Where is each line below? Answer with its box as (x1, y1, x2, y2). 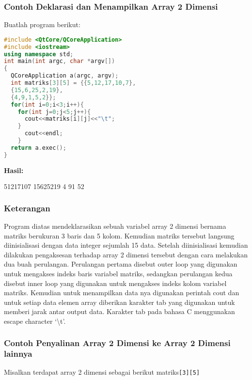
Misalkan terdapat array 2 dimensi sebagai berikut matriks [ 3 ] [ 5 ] (4, 366, 200, 377)
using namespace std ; (4, 50, 74, 58)
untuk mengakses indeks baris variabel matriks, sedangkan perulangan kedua (4, 269, 233, 279)
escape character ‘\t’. (4, 316, 66, 326)
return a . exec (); (11, 144, 66, 151)
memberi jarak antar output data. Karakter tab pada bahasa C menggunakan (4, 306, 235, 317)
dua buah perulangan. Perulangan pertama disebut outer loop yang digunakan (4, 259, 237, 269)
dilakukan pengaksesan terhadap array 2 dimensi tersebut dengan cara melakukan (4, 249, 248, 259)
